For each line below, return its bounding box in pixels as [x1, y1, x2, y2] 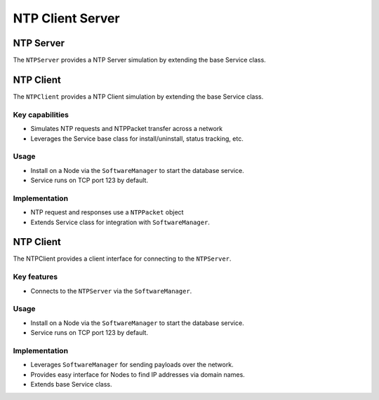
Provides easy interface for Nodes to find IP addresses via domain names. [30, 370, 245, 378]
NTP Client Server [13, 11, 120, 26]
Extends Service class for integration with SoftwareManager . [30, 218, 211, 226]
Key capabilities [13, 109, 69, 119]
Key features [13, 272, 58, 282]
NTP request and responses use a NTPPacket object [30, 208, 184, 216]
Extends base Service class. [30, 380, 112, 389]
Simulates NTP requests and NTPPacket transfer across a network [30, 125, 223, 133]
